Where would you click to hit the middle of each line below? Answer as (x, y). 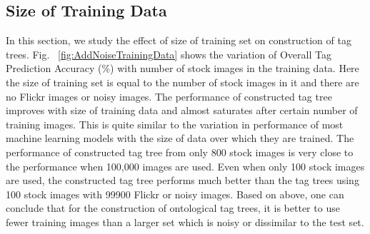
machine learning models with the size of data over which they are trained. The (180, 138)
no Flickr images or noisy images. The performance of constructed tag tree (169, 96)
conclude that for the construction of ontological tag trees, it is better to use (173, 208)
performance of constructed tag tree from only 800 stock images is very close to (180, 152)
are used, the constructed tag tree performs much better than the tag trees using (182, 180)
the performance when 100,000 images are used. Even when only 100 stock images (185, 166)
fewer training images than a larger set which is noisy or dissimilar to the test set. (185, 222)
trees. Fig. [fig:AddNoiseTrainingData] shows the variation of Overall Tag (169, 54)
